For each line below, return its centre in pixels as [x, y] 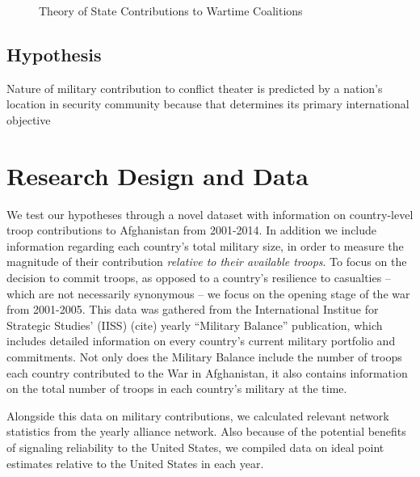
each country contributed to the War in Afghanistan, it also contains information [207, 372]
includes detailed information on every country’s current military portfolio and [201, 341]
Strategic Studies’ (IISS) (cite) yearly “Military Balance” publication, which [195, 325]
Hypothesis [54, 54]
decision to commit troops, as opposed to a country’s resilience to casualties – [199, 278]
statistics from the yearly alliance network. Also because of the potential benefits [206, 431]
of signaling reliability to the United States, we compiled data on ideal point [195, 447]
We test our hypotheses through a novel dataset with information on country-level [210, 214]
